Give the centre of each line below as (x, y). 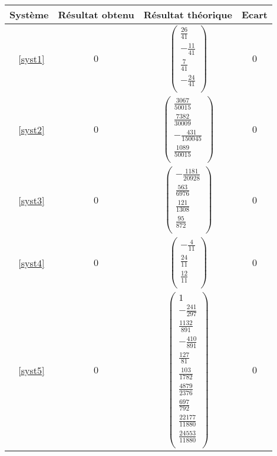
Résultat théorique (188, 14)
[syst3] (32, 200)
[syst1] (32, 59)
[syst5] (32, 370)
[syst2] (32, 130)
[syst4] (32, 263)
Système (29, 14)
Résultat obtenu (96, 14)
